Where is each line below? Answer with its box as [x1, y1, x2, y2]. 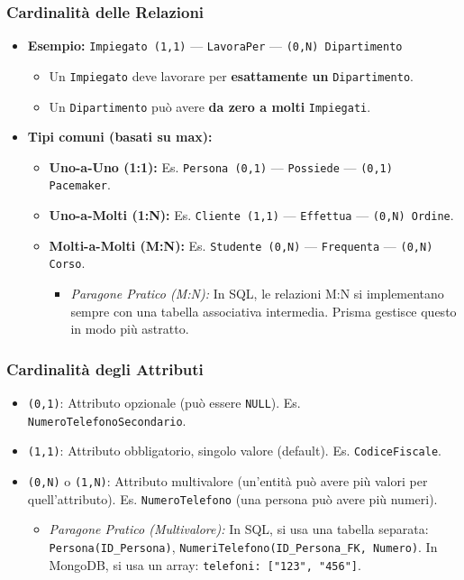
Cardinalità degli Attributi [6, 357, 204, 380]
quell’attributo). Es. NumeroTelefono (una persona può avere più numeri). [27, 489, 438, 508]
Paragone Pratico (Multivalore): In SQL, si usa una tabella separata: [49, 520, 429, 539]
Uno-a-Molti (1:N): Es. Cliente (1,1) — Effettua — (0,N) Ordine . [49, 206, 454, 225]
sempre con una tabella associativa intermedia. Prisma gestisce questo [70, 301, 457, 320]
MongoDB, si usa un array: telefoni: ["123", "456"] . [49, 555, 361, 574]
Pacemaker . [49, 175, 111, 194]
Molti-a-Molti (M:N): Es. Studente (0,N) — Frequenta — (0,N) [49, 235, 433, 254]
